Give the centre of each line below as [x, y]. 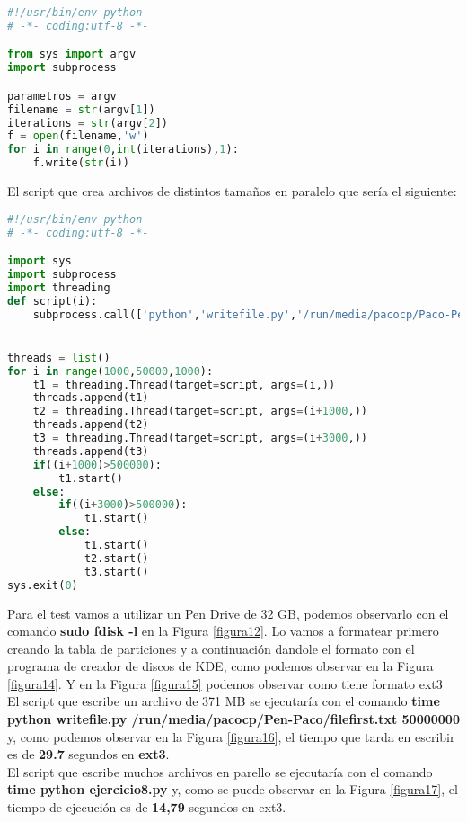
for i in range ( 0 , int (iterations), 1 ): [123, 150]
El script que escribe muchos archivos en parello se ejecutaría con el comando [220, 771]
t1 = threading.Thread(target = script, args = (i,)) [184, 384]
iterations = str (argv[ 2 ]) [88, 123]
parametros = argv [62, 96]
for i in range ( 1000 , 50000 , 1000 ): [110, 371]
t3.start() [116, 572]
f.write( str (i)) [81, 163]
